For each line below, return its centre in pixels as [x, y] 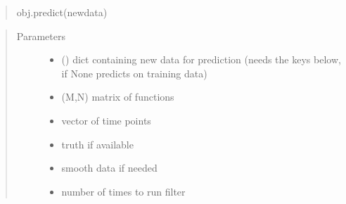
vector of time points [106, 120]
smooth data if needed [109, 168]
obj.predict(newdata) [62, 12]
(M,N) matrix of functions [118, 97]
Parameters [41, 36]
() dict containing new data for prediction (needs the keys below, [201, 59]
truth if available [97, 144]
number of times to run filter [123, 191]
